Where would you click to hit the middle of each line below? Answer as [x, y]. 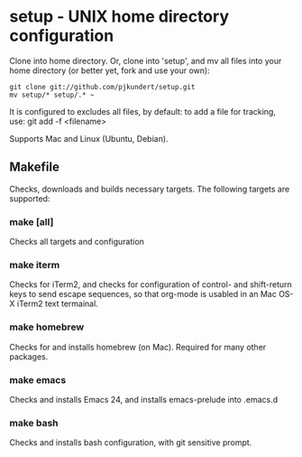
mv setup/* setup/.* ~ [52, 95]
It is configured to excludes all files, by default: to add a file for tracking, [143, 111]
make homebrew [47, 327]
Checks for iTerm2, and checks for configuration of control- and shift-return [151, 284]
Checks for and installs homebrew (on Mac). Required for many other [138, 347]
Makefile [35, 168]
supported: [30, 198]
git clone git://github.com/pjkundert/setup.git [102, 87]
